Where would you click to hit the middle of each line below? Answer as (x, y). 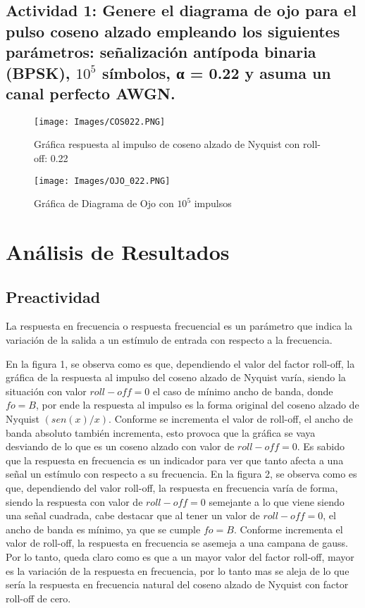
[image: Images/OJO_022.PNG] (102, 181)
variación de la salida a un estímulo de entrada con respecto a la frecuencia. (169, 340)
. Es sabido (321, 446)
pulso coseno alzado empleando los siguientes (173, 31)
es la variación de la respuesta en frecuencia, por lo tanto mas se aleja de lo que (178, 570)
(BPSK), (38, 72)
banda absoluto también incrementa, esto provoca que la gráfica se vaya (161, 432)
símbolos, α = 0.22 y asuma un (217, 72)
